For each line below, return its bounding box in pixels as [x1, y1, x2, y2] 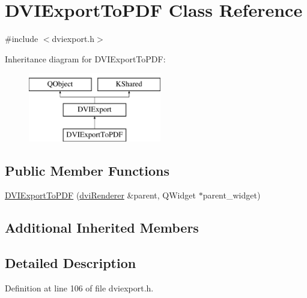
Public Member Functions [5, 161, 169, 179]
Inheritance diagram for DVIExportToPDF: [5, 52, 166, 65]
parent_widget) [202, 189, 261, 201]
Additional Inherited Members [5, 218, 199, 237]
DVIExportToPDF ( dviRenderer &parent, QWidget [5, 189, 196, 201]
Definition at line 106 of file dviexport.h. [5, 282, 154, 294]
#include [5, 32, 38, 45]
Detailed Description [5, 254, 136, 272]
